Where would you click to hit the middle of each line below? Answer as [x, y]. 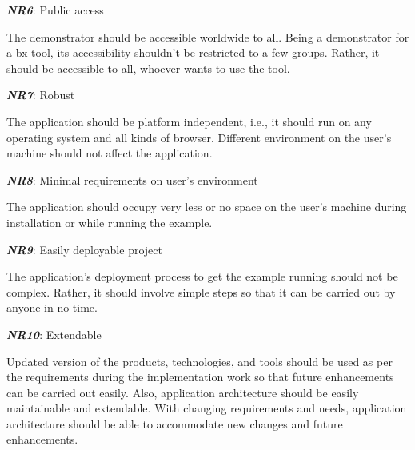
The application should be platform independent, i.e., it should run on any [189, 121]
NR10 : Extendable [54, 334]
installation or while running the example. [110, 222]
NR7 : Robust [41, 95]
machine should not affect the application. [110, 153]
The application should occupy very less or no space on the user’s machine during [207, 207]
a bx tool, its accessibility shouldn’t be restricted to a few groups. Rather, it [193, 52]
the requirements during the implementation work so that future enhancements [200, 377]
